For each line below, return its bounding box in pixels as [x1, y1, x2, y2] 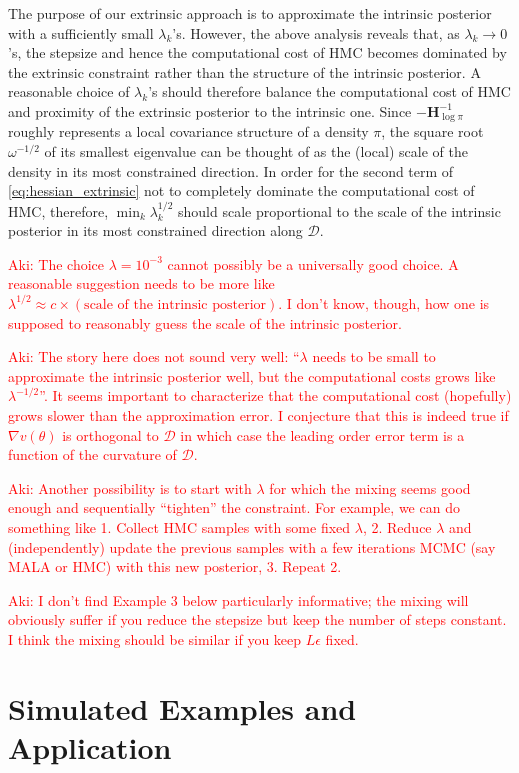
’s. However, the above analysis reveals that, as [172, 22, 460, 43]
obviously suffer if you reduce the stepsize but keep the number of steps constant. [8, 609, 507, 630]
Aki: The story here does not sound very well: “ [8, 346, 300, 367]
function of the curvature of [8, 444, 177, 465]
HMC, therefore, [8, 200, 109, 221]
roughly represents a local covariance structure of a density [8, 121, 369, 142]
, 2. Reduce [362, 516, 432, 537]
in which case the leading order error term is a [180, 424, 465, 445]
